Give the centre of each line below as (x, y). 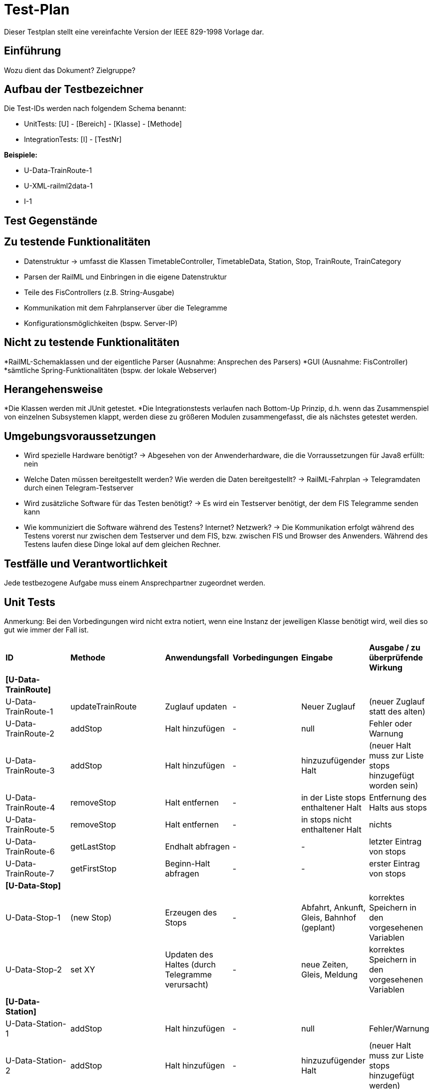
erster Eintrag (394, 863)
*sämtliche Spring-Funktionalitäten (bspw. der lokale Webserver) (111, 370)
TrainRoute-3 (30, 770)
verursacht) (187, 984)
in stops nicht (327, 819)
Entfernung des (398, 797)
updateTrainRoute (104, 706)
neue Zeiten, (325, 964)
